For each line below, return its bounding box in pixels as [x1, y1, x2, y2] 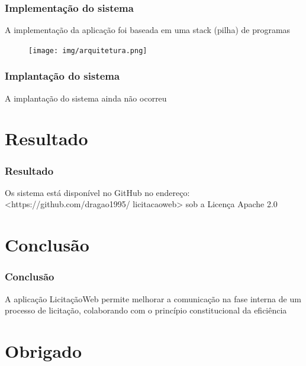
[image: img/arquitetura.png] [28, 46, 147, 55]
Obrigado [5, 339, 82, 363]
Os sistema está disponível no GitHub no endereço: [5, 186, 190, 198]
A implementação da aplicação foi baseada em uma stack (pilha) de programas [5, 24, 291, 36]
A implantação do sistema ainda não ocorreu [5, 91, 167, 104]
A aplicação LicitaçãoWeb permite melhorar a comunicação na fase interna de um [5, 292, 301, 305]
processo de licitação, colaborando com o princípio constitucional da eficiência [5, 304, 287, 316]
